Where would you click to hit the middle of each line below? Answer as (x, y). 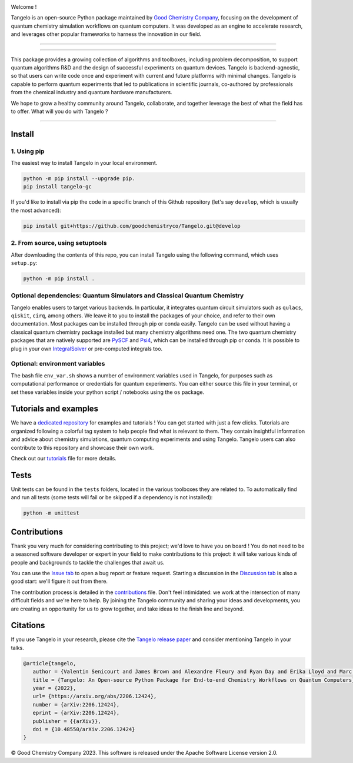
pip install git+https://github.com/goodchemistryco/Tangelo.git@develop (132, 226)
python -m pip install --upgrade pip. (79, 179)
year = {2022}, (54, 688)
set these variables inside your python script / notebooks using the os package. (108, 392)
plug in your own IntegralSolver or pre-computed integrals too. (87, 349)
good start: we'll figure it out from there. (59, 581)
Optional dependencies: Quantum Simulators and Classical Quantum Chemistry (127, 296)
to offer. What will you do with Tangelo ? (59, 111)
